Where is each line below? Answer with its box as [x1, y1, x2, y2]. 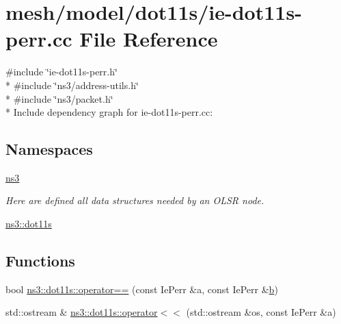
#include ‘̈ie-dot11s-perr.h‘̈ [5, 64, 118, 79]
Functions [5, 250, 75, 271]
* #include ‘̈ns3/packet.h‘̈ [5, 91, 113, 105]
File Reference [79, 25, 218, 53]
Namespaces [5, 138, 93, 160]
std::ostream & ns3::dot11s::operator [5, 305, 158, 319]
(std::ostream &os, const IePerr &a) [186, 305, 336, 319]
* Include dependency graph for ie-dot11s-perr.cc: [5, 105, 213, 119]
